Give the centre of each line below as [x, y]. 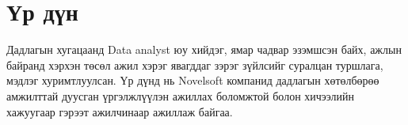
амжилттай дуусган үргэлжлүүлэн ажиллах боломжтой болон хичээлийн [181, 95]
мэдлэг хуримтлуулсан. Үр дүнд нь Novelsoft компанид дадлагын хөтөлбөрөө [193, 80]
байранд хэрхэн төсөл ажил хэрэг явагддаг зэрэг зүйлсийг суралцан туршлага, [195, 64]
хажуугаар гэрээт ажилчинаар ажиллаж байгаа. [120, 111]
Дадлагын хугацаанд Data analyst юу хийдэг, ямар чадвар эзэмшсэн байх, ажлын [204, 49]
